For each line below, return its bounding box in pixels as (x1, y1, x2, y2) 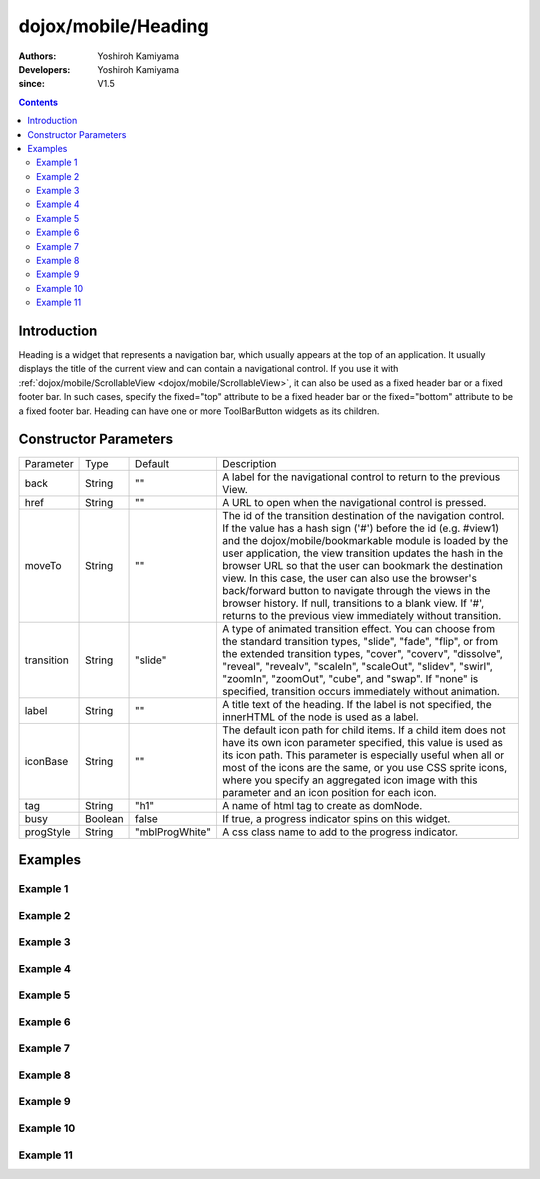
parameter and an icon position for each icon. (221, 785, 437, 799)
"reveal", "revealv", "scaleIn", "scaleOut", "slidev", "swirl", (221, 659, 494, 673)
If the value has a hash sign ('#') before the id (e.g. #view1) (221, 521, 500, 535)
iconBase (24, 754, 69, 768)
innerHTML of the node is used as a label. (221, 710, 419, 724)
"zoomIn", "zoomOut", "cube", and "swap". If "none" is (221, 671, 479, 685)
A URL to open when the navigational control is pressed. (221, 495, 487, 509)
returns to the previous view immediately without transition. (221, 608, 502, 622)
